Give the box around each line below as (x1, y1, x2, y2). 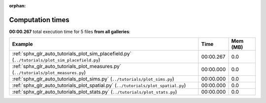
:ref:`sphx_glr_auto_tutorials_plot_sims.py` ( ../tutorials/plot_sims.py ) (12, 75, 174, 82)
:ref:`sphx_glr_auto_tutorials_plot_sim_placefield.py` (12, 50, 132, 57)
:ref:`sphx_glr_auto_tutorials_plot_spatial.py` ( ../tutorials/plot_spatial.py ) (12, 82, 186, 89)
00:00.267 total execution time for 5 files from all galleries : (9, 29, 131, 34)
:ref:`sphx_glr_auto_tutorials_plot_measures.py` (12, 63, 122, 70)
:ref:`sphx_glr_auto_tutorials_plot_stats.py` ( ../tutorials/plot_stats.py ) (12, 89, 177, 96)
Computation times (9, 15, 69, 24)
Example (12, 41, 33, 48)
